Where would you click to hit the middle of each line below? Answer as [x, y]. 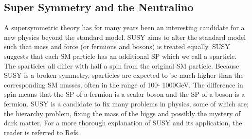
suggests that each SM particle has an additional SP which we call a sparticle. [120, 56]
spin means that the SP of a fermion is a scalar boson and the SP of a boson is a [125, 94]
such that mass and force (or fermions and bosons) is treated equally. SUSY [117, 46]
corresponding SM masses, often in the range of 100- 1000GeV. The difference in [124, 84]
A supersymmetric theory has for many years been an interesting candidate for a [124, 27]
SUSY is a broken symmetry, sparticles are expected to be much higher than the [124, 75]
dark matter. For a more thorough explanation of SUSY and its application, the [123, 123]
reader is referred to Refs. [42, 132]
